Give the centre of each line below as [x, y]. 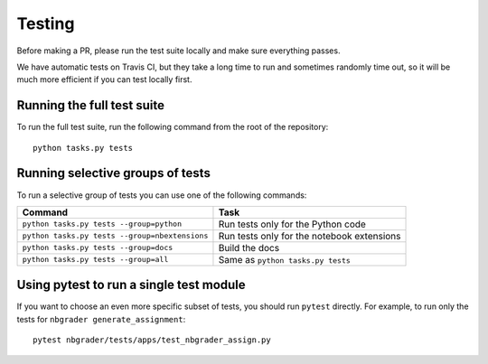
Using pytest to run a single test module [131, 285]
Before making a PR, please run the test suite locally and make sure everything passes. [178, 51]
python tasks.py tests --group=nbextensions [115, 236]
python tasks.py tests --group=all [95, 260]
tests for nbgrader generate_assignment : [101, 319]
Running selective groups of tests [114, 173]
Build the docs [249, 247]
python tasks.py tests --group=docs [98, 248]
